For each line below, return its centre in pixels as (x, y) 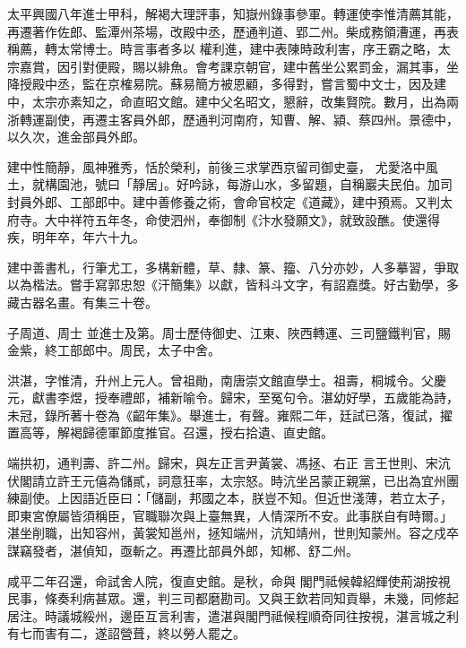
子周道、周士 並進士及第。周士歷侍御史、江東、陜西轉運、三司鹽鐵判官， (223, 332)
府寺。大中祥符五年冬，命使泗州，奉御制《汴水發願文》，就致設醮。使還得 (224, 219)
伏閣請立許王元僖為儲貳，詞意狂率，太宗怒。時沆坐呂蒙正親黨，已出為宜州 (227, 480)
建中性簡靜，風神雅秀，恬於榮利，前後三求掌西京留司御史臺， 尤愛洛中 (216, 166)
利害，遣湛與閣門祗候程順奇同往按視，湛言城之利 (314, 615)
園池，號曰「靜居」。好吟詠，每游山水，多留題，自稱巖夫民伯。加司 (255, 184)
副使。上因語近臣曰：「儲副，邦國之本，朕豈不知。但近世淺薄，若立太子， (236, 498)
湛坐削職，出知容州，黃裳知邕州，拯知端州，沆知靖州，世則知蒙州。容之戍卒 (233, 533)
